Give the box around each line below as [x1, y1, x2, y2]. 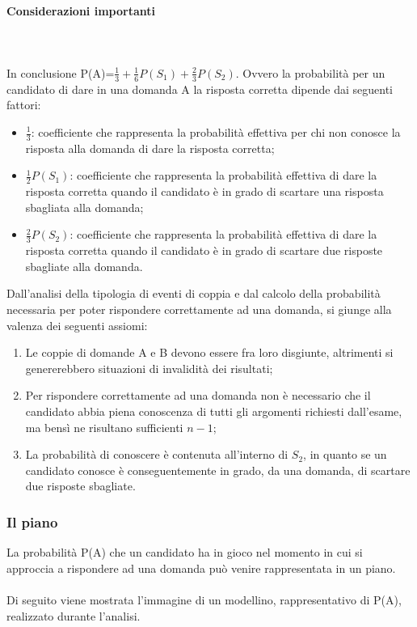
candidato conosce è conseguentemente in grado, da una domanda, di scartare [25, 461, 411, 478]
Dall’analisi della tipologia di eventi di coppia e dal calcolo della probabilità [6, 285, 381, 302]
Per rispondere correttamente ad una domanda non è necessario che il [25, 387, 371, 404]
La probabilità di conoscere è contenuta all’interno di [25, 446, 289, 463]
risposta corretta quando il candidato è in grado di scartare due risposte [25, 242, 383, 259]
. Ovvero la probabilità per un [235, 64, 385, 81]
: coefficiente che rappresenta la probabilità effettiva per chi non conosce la [31, 124, 401, 140]
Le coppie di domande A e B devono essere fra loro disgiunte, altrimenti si [25, 344, 394, 361]
